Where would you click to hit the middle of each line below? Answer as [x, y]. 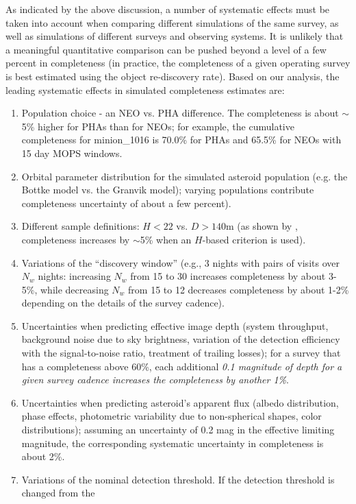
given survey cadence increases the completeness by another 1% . [155, 380]
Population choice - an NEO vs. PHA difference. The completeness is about [180, 113]
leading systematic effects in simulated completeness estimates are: [145, 89]
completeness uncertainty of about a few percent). [126, 203]
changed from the [58, 493]
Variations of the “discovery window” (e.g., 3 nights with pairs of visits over [180, 262]
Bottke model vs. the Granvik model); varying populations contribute [168, 190]
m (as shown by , [262, 226]
